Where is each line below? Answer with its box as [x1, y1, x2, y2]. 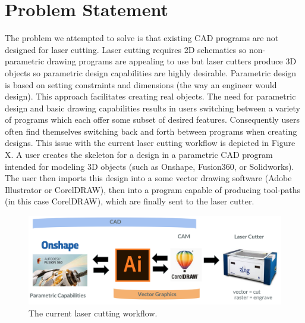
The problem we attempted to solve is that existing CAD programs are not [5, 32, 279, 44]
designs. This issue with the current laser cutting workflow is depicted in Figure [5, 136, 295, 149]
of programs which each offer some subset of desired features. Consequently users [5, 113, 300, 126]
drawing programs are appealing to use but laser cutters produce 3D [46, 55, 297, 67]
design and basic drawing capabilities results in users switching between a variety [5, 101, 300, 114]
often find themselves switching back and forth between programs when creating [5, 125, 297, 137]
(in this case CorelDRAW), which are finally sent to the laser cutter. [5, 195, 254, 207]
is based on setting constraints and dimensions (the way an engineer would [5, 78, 277, 91]
